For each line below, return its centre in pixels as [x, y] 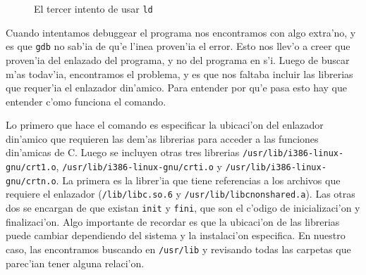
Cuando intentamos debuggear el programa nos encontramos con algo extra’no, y [181, 32]
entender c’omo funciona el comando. [86, 101]
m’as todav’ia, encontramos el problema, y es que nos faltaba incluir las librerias [179, 73]
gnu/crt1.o [31, 168]
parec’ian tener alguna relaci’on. [75, 263]
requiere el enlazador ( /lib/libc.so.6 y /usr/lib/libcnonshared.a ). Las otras [181, 194]
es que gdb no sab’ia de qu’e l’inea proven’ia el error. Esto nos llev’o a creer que [178, 46]
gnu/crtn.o [31, 181]
